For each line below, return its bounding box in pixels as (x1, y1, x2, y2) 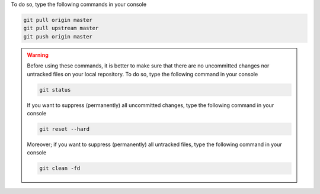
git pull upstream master (23, 25, 99, 32)
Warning (27, 51, 49, 59)
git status (39, 86, 71, 93)
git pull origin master (23, 17, 93, 23)
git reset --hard (39, 125, 90, 132)
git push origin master (23, 33, 93, 40)
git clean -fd (39, 165, 81, 172)
